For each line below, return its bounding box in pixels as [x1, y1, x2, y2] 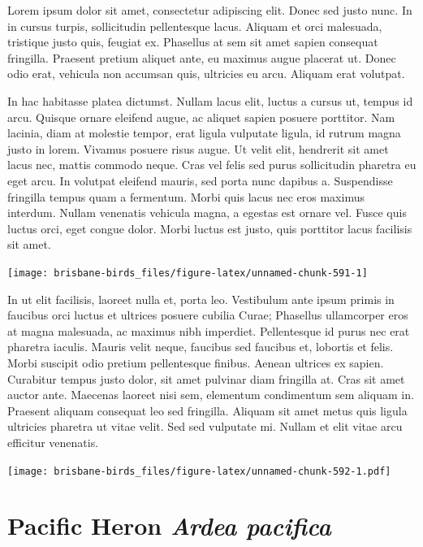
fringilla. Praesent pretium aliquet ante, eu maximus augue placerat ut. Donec [7, 49, 396, 66]
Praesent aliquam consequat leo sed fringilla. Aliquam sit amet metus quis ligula [7, 402, 408, 419]
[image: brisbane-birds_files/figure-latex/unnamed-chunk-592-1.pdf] [7, 465, 391, 477]
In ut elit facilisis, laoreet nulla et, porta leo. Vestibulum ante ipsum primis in [7, 290, 395, 307]
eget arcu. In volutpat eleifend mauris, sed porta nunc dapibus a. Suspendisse [7, 171, 393, 189]
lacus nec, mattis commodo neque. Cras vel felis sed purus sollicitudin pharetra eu [7, 156, 417, 173]
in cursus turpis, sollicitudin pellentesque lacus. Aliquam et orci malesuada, [7, 17, 382, 34]
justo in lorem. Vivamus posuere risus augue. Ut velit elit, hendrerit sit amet [7, 140, 389, 157]
